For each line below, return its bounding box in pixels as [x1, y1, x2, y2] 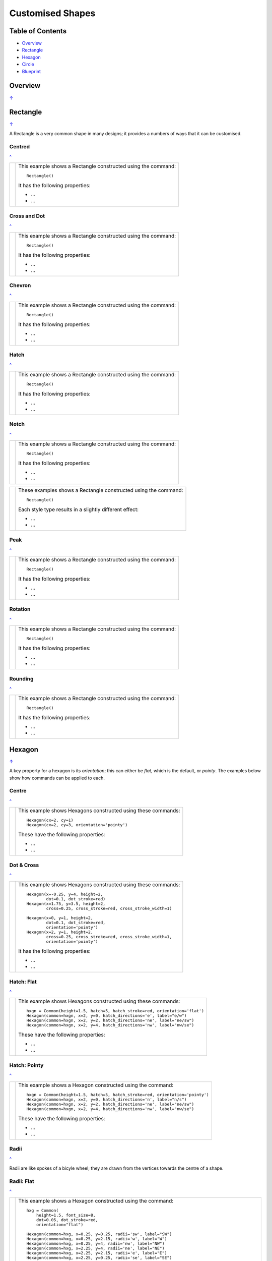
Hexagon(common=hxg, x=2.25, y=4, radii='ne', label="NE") [26, 1246, 165, 1251]
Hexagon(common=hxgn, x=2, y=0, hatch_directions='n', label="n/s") [26, 1097, 187, 1102]
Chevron [9, 281, 31, 289]
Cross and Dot [9, 212, 45, 219]
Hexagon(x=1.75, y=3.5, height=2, [26, 901, 106, 906]
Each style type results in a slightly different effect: [18, 506, 139, 513]
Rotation [9, 606, 31, 613]
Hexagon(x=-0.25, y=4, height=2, [26, 892, 103, 897]
